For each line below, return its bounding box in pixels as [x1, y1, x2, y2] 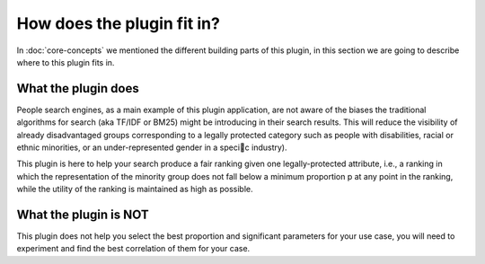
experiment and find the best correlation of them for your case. [16, 243, 251, 254]
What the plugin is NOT [16, 207, 149, 222]
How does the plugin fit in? [16, 13, 220, 33]
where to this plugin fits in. [16, 57, 115, 67]
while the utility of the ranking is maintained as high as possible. [16, 184, 253, 195]
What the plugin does [16, 81, 139, 96]
